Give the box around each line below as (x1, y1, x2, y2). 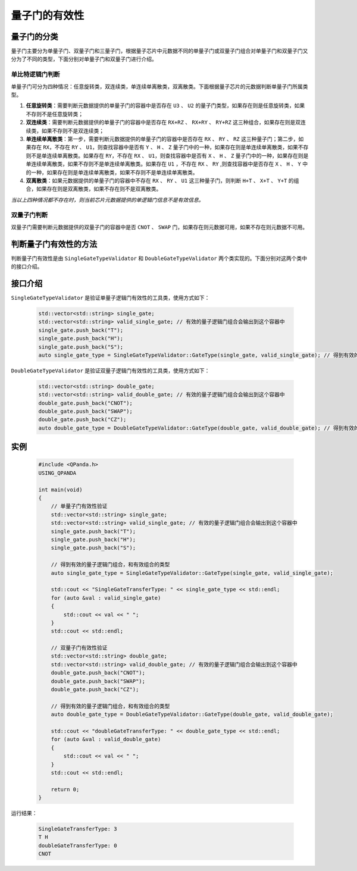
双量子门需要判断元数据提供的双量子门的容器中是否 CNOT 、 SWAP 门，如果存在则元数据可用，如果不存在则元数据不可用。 (11, 223, 308, 230)
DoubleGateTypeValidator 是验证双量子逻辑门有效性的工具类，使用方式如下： (11, 366, 210, 374)
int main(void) (38, 486, 83, 493)
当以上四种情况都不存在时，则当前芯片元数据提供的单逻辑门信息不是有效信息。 (11, 196, 204, 203)
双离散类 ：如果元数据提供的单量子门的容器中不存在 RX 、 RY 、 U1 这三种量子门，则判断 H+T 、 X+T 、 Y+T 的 (26, 177, 294, 184)
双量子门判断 (11, 211, 48, 220)
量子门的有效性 (11, 9, 84, 22)
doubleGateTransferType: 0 (38, 842, 117, 849)
